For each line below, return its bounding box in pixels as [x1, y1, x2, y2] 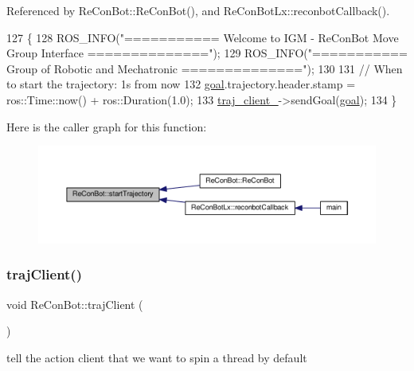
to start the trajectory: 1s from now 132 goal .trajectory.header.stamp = [6, 76, 356, 92]
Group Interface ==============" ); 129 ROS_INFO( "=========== [6, 45, 408, 61]
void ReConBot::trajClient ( [6, 295, 143, 312]
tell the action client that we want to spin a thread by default [6, 349, 307, 365]
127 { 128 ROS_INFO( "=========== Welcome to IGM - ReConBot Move [6, 29, 399, 45]
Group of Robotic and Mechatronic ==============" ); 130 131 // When [6, 60, 403, 76]
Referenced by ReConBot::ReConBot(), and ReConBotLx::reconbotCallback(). [6, 2, 390, 18]
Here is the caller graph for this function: [6, 118, 207, 135]
